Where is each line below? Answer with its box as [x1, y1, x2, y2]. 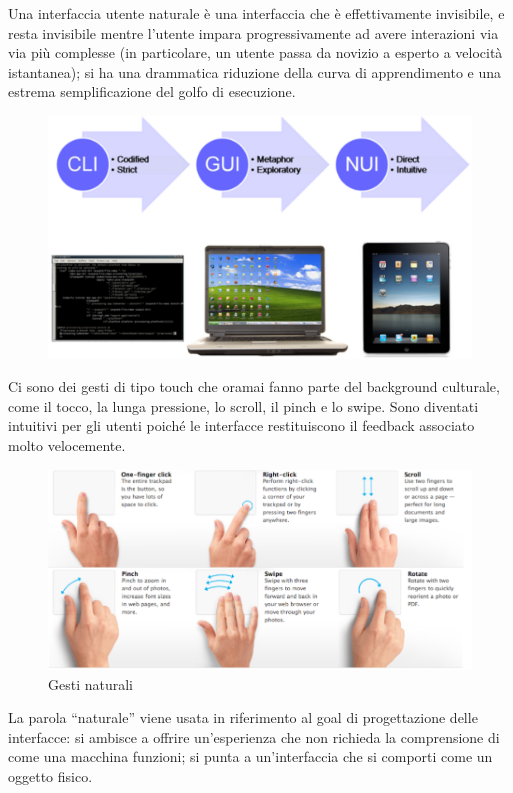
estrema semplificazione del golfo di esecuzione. [8, 81, 296, 102]
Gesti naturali [48, 673, 134, 694]
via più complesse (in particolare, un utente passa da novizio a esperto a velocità [8, 42, 503, 63]
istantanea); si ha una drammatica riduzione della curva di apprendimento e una [8, 61, 502, 82]
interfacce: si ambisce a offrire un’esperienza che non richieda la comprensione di [8, 726, 500, 747]
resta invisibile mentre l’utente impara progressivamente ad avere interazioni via [8, 22, 499, 43]
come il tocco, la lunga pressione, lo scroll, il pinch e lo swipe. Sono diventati [8, 395, 479, 416]
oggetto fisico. [8, 766, 93, 787]
